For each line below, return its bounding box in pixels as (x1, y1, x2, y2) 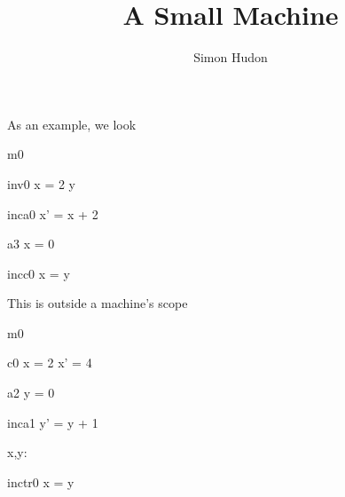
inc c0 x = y (7, 264, 70, 282)
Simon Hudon (193, 48, 268, 67)
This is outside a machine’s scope (7, 294, 188, 312)
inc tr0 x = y (7, 472, 74, 491)
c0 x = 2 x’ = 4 (7, 353, 92, 372)
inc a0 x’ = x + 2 (7, 204, 98, 223)
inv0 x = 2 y (7, 174, 76, 193)
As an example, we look (7, 114, 137, 133)
